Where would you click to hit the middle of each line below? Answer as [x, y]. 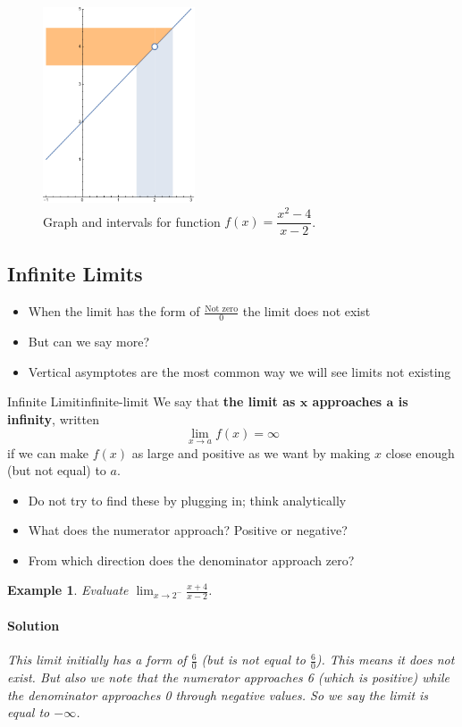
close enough [420, 452]
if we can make [48, 452]
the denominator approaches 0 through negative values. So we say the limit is [218, 694]
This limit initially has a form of [97, 660]
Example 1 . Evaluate [68, 590]
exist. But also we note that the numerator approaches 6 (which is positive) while [228, 677]
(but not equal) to [57, 470]
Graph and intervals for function [132, 221]
